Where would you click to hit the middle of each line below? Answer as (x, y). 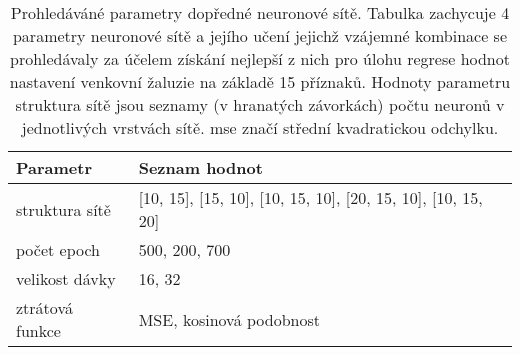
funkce (38, 330)
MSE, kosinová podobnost (229, 319)
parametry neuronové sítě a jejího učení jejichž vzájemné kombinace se (260, 35)
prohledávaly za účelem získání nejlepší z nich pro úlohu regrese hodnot (259, 58)
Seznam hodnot (200, 167)
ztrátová (44, 307)
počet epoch (58, 249)
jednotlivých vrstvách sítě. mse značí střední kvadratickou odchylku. (260, 127)
